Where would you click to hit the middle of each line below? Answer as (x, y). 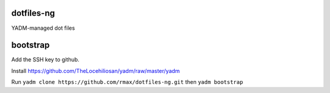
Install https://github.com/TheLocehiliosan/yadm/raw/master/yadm (96, 71)
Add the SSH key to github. (45, 60)
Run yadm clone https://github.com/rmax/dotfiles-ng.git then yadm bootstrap (127, 82)
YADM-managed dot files (43, 28)
